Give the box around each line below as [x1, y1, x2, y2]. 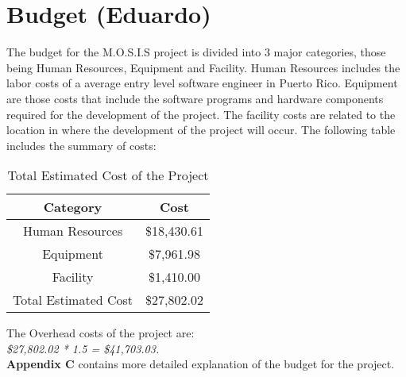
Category [43, 198, 102, 217]
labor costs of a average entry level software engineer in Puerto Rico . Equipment [6, 75, 398, 91]
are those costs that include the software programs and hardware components [6, 90, 384, 106]
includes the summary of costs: [6, 137, 157, 153]
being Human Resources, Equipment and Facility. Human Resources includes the [6, 59, 400, 75]
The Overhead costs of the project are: [6, 325, 195, 341]
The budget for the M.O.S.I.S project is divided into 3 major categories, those [6, 44, 386, 60]
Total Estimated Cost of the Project [7, 166, 209, 185]
